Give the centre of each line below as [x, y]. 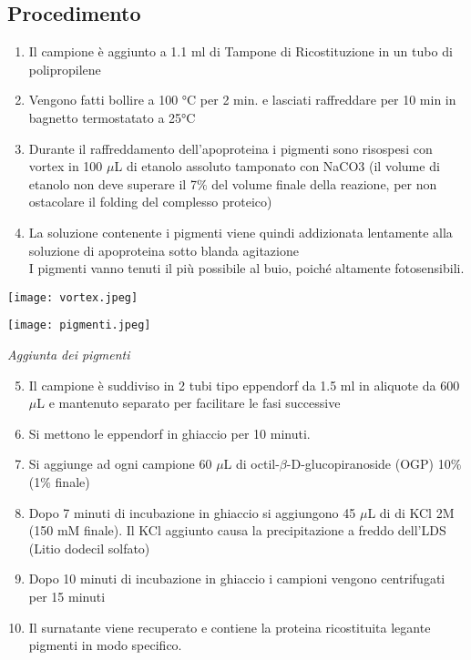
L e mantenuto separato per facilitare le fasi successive [189, 403]
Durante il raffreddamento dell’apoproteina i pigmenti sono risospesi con [230, 148]
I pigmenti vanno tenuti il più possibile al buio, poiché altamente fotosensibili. [246, 268]
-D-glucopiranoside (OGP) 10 [369, 464]
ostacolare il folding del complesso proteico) [150, 202]
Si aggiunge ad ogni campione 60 [120, 464]
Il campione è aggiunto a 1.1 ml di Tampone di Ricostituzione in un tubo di [241, 51]
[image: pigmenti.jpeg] [79, 325]
